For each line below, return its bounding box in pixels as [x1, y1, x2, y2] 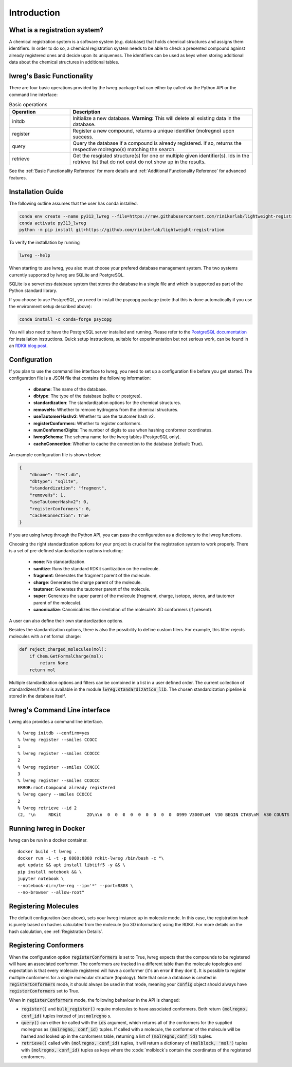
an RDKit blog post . [9, 343, 48, 349]
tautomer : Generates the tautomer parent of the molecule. [33, 586, 150, 592]
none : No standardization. [33, 559, 86, 565]
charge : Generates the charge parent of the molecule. [33, 579, 142, 585]
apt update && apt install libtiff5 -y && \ [18, 862, 126, 868]
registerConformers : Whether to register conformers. [33, 420, 142, 426]
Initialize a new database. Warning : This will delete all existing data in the [73, 115, 240, 122]
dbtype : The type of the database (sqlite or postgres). [33, 393, 142, 399]
